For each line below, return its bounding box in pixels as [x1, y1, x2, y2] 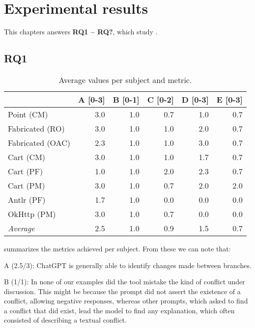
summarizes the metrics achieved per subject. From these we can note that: [4, 243, 231, 253]
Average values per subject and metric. [58, 74, 192, 85]
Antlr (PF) [8, 193, 46, 205]
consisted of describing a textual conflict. [4, 315, 127, 325]
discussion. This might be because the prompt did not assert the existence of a [4, 286, 241, 296]
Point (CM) [8, 108, 48, 120]
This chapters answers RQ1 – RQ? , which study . [4, 27, 158, 37]
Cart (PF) [8, 165, 43, 177]
